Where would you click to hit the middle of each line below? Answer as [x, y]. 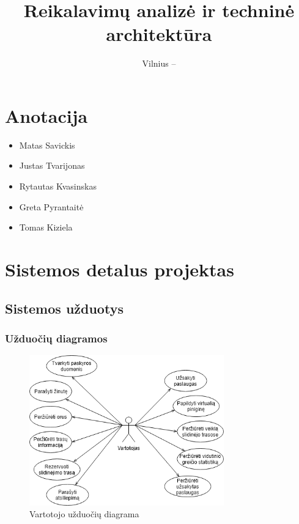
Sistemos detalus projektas [120, 269]
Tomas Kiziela [46, 227]
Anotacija [46, 115]
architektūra [159, 34]
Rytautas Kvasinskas [58, 186]
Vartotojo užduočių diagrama [84, 514]
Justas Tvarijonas [52, 165]
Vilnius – [159, 63]
